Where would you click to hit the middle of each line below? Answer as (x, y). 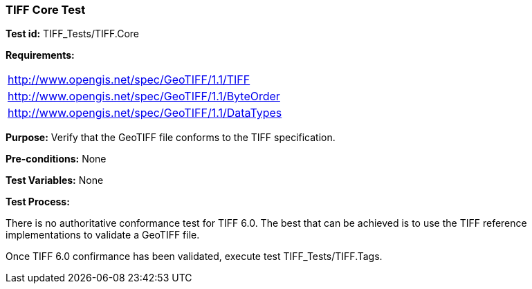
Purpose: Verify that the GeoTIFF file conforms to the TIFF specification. (171, 138)
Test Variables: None (55, 180)
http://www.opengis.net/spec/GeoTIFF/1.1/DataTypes (145, 113)
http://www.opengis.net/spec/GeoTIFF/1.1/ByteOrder (144, 96)
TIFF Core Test (46, 10)
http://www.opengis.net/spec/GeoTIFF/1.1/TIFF (129, 80)
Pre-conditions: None (56, 159)
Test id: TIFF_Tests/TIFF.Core (73, 34)
